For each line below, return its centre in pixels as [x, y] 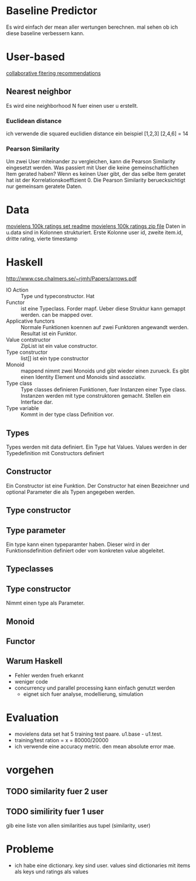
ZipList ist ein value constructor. [59, 346]
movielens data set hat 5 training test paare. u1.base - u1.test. [88, 734]
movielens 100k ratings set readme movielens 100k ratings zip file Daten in [96, 226]
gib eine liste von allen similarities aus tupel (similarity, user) [78, 826]
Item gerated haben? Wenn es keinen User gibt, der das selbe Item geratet [96, 174]
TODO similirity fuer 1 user [55, 812]
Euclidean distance [34, 121]
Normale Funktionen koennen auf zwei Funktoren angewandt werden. [105, 327]
